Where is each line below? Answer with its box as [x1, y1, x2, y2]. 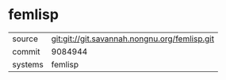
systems [12, 59, 44, 70]
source [12, 33, 38, 44]
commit [12, 46, 40, 57]
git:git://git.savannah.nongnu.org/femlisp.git [51, 33, 215, 44]
